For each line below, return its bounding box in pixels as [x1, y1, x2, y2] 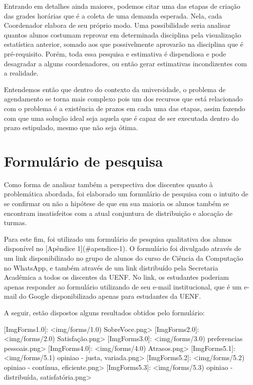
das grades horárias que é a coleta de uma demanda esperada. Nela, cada [4, 10, 222, 20]
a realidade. [4, 68, 39, 78]
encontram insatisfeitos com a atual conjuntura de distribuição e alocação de [4, 208, 233, 218]
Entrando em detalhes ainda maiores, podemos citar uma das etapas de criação [4, 1, 240, 11]
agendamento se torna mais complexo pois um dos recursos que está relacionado [4, 94, 243, 104]
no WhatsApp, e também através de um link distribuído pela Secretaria [4, 262, 218, 272]
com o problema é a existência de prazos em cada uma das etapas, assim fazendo [4, 103, 246, 113]
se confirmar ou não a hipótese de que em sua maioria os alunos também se [4, 198, 229, 209]
